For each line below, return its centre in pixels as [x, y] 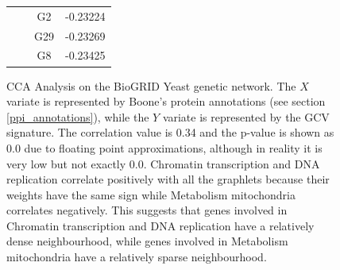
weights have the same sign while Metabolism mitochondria [151, 194]
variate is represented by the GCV [246, 116]
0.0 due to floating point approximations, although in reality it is [164, 147]
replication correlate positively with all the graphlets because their [168, 179]
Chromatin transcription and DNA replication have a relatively [160, 225]
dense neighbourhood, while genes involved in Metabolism [147, 241]
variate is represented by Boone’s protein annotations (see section [166, 101]
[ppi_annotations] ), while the [78, 116]
